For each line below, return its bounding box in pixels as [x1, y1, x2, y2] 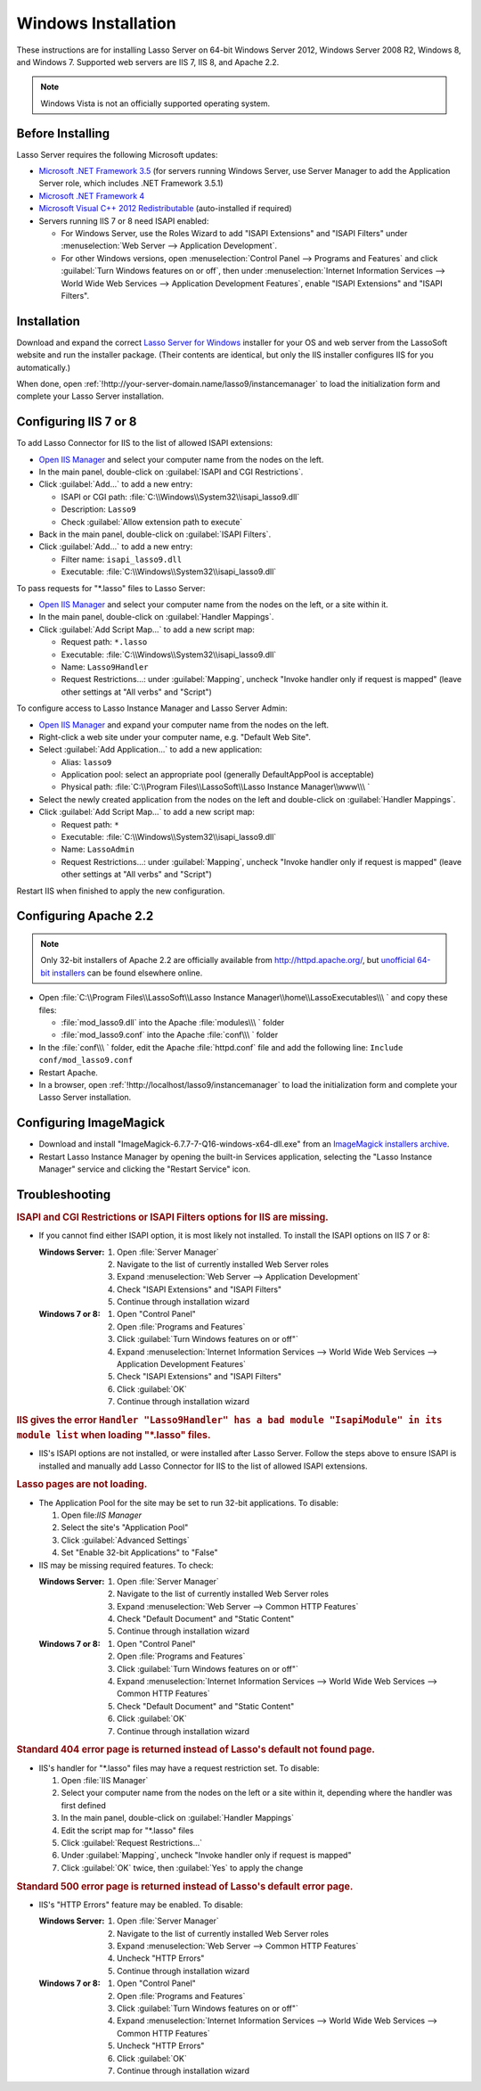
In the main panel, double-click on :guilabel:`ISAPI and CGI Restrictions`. [38, 466, 304, 477]
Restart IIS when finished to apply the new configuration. [16, 885, 225, 896]
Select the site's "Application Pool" [61, 1522, 189, 1533]
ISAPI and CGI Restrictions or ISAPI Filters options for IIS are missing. [16, 1211, 329, 1223]
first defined [61, 1799, 107, 1810]
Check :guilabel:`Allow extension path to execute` [61, 516, 243, 527]
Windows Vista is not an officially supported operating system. [40, 98, 271, 109]
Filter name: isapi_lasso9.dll [61, 554, 183, 564]
